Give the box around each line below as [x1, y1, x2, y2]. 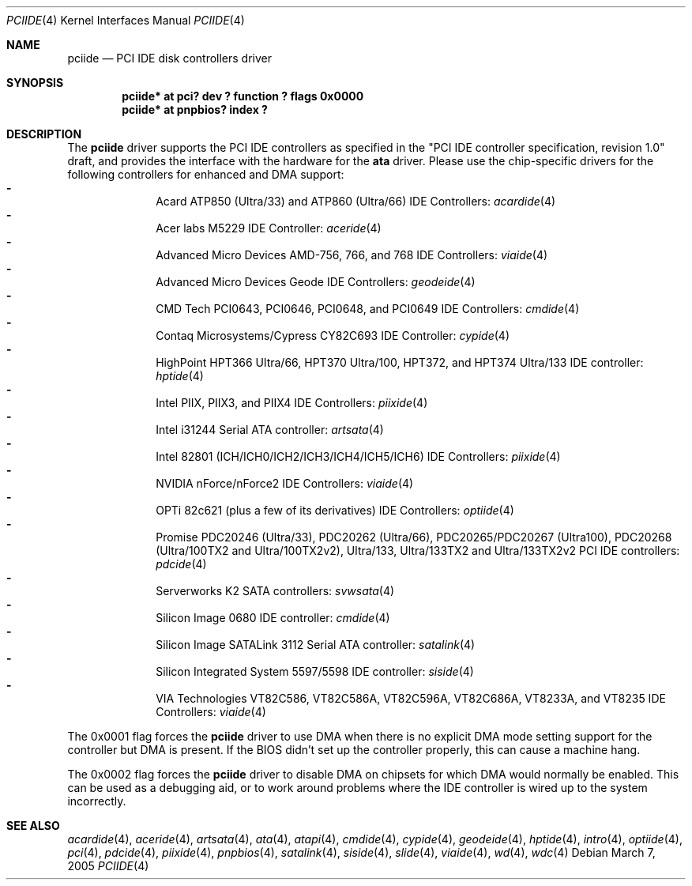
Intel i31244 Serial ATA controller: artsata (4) [156, 423, 384, 436]
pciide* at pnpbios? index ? [122, 103, 268, 116]
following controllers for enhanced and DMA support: [67, 168, 344, 181]
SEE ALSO [6, 819, 60, 832]
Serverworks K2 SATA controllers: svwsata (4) [156, 584, 395, 598]
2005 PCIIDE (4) [67, 859, 149, 873]
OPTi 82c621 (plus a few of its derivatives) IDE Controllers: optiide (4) [156, 503, 514, 517]
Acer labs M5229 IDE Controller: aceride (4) [156, 221, 382, 235]
